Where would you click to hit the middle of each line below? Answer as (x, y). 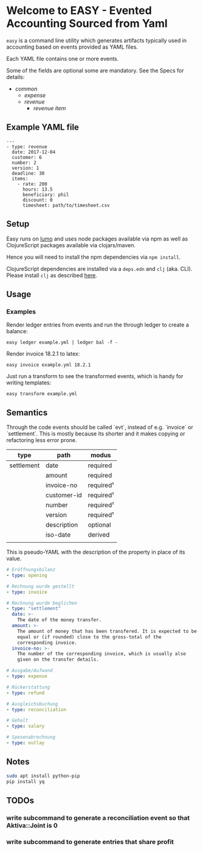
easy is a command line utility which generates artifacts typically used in (97, 40)
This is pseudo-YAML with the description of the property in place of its (96, 552)
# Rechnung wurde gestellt (40, 586)
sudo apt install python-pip (43, 776)
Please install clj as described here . (52, 275)
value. (14, 558)
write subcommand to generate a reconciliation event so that (98, 818)
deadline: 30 (28, 173)
